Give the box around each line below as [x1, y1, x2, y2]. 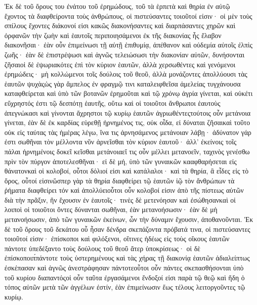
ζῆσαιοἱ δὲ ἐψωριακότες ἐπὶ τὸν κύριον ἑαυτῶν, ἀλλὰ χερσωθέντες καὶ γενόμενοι [4, 59, 236, 69]
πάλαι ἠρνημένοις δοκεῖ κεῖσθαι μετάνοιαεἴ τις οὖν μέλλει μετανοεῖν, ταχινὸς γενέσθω [4, 146, 250, 156]
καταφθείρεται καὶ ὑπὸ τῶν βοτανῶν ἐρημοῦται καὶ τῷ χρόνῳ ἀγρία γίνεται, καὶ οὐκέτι [4, 88, 253, 98]
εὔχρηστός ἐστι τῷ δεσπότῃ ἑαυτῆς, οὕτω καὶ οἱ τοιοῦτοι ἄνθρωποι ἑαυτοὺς [4, 97, 220, 108]
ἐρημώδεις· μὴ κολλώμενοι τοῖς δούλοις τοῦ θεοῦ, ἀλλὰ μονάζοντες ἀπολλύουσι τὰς [4, 69, 248, 79]
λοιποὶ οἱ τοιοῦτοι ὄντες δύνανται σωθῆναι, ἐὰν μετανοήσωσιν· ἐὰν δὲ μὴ [4, 204, 217, 215]
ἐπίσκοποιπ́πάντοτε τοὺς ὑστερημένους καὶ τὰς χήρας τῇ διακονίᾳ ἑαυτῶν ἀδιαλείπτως [4, 253, 250, 263]
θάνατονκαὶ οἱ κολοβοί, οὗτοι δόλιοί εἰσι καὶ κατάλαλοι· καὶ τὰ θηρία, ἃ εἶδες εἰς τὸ [4, 166, 249, 176]
